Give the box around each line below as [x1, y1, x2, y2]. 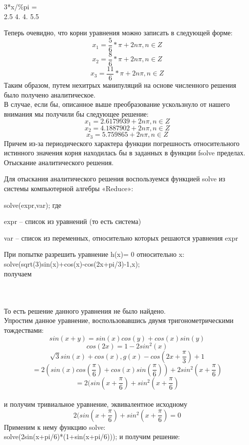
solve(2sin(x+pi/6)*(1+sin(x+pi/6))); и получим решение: [4, 431, 180, 442]
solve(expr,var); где [4, 199, 62, 210]
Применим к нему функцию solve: [4, 421, 106, 432]
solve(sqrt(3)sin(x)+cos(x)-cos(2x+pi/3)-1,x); [4, 259, 140, 269]
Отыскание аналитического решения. [4, 157, 114, 167]
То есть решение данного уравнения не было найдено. [4, 305, 166, 316]
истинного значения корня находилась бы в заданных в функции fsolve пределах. [4, 148, 246, 158]
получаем [4, 268, 32, 278]
